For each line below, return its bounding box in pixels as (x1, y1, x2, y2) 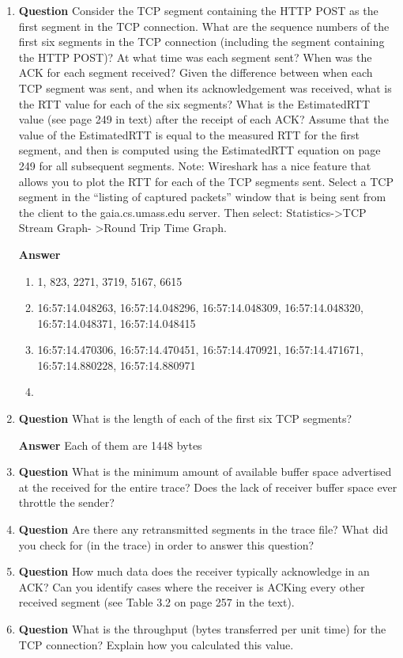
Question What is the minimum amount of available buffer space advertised (18, 463, 392, 480)
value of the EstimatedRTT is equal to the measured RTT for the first (18, 126, 360, 143)
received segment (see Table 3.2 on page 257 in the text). (18, 594, 295, 610)
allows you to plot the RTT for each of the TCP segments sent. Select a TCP (18, 173, 394, 189)
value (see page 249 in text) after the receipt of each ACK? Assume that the (18, 111, 389, 127)
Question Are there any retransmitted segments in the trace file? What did (18, 521, 389, 538)
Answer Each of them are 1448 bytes (18, 436, 202, 453)
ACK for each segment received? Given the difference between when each (18, 64, 373, 81)
